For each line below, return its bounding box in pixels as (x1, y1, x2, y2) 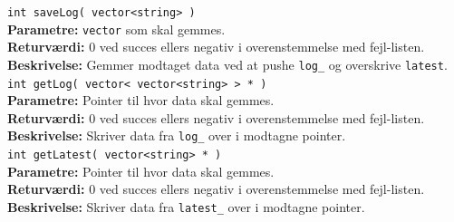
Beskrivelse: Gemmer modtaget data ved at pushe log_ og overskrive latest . (7, 54, 448, 73)
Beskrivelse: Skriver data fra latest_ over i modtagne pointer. (7, 197, 365, 216)
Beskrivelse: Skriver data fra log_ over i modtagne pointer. (7, 126, 346, 145)
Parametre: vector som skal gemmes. (7, 19, 226, 38)
